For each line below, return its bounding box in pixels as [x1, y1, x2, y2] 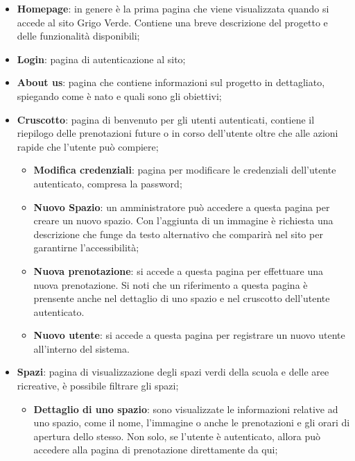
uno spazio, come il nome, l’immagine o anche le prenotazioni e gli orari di [33, 415, 350, 430]
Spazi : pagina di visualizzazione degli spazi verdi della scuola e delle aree [17, 364, 329, 379]
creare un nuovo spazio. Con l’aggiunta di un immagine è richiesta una [33, 213, 334, 228]
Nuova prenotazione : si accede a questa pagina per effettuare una [33, 263, 324, 278]
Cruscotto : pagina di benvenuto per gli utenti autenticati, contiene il [17, 112, 315, 126]
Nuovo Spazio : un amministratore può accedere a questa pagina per [33, 199, 330, 214]
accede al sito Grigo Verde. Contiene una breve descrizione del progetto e [17, 15, 328, 29]
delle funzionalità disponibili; [17, 28, 140, 43]
